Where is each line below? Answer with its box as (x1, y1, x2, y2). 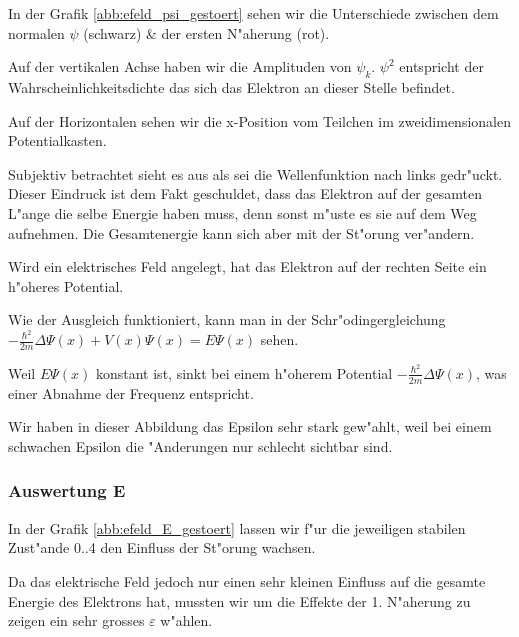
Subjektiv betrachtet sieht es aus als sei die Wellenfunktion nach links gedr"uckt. (8, 163, 503, 184)
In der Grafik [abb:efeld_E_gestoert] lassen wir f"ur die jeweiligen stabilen (8, 517, 466, 538)
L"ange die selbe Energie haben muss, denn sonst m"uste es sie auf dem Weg (8, 202, 477, 223)
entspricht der (399, 56, 484, 77)
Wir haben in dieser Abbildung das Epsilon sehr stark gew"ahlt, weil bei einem (8, 416, 492, 437)
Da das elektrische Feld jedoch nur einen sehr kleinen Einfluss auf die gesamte (8, 570, 486, 591)
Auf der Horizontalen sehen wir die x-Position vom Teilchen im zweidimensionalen (8, 110, 511, 131)
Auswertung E (8, 478, 126, 503)
